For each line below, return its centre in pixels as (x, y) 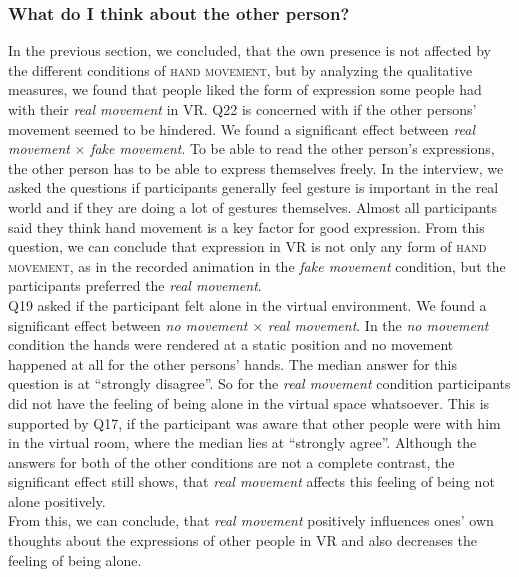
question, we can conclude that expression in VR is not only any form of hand (247, 246)
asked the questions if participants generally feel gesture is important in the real (253, 187)
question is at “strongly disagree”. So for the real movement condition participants (259, 383)
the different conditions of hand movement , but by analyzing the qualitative (240, 69)
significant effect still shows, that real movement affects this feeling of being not (251, 481)
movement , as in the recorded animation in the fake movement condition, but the (257, 265)
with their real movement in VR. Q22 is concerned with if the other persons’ (242, 109)
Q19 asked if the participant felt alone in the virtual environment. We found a (247, 304)
